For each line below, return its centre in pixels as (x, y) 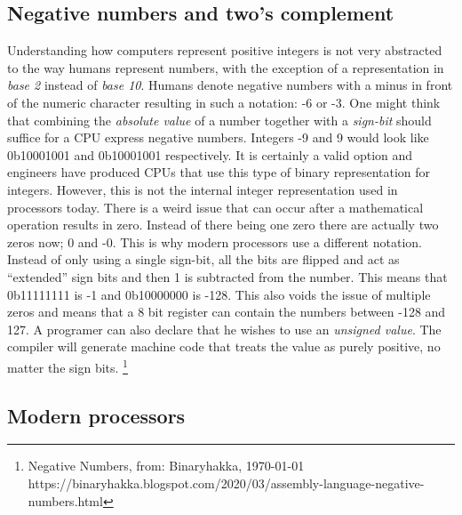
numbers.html (65, 500)
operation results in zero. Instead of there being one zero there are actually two (223, 225)
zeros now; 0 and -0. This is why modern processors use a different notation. (215, 241)
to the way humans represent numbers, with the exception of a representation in (226, 67)
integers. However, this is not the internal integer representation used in (203, 189)
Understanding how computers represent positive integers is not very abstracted (225, 50)
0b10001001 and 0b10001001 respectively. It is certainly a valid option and (210, 154)
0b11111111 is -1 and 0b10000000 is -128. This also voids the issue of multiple (219, 294)
